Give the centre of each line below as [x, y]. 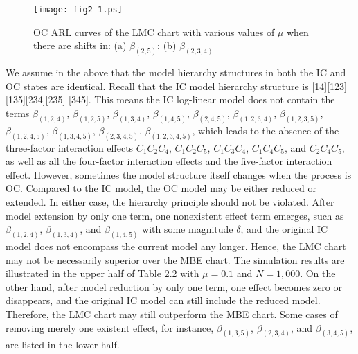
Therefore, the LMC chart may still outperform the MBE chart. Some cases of [172, 314]
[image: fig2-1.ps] [78, 10]
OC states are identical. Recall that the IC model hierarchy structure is [157, 86]
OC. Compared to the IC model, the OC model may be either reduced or [161, 188]
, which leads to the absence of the [266, 130]
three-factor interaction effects [70, 147]
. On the [318, 273]
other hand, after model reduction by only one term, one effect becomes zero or [174, 286]
